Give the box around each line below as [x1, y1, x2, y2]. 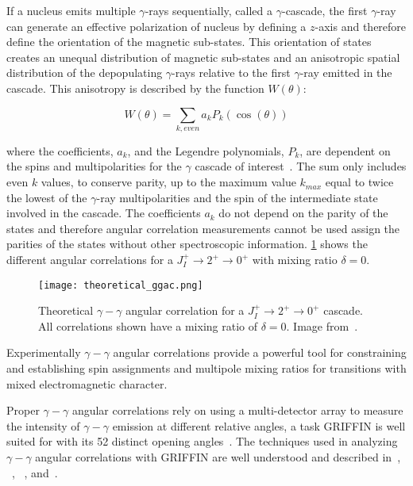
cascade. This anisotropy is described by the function [6, 79, 264, 96]
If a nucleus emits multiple [6, 2, 136, 18]
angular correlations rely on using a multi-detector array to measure [71, 402, 403, 419]
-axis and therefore [315, 17, 407, 34]
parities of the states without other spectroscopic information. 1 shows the [6, 235, 368, 252]
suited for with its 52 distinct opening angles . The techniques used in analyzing [6, 433, 398, 450]
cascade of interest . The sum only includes [195, 158, 407, 174]
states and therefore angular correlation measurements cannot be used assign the [6, 220, 400, 236]
